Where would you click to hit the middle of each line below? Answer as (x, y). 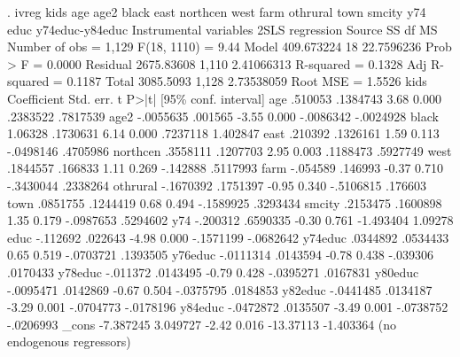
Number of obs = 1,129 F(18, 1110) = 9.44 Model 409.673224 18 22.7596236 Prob (230, 47)
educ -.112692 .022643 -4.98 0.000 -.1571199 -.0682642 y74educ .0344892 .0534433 (228, 237)
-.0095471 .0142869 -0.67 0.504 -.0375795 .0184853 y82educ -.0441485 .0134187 (220, 289)
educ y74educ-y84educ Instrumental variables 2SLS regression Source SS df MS (222, 29)
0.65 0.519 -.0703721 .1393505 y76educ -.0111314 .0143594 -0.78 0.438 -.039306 (221, 255)
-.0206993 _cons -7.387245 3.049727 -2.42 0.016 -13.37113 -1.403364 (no (202, 324)
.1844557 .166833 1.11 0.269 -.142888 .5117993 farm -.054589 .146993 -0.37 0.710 (225, 168)
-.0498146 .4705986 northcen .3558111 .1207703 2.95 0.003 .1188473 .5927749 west (230, 150)
